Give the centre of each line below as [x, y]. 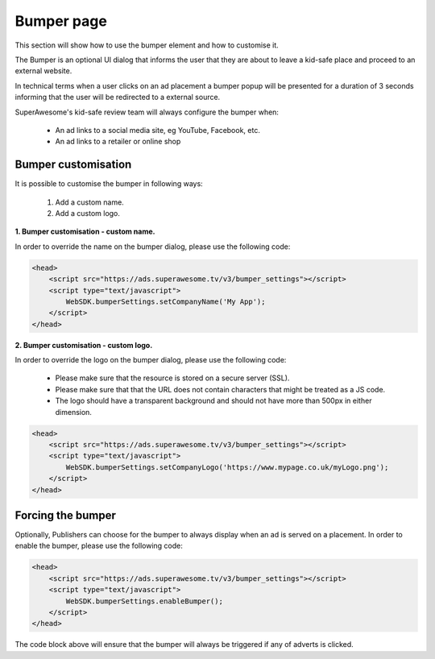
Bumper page [61, 21]
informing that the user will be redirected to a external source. [118, 97]
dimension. [74, 412]
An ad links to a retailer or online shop [118, 142]
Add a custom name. [89, 202]
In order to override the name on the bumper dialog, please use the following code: [153, 247]
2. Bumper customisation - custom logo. [84, 345]
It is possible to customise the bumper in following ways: [109, 184]
